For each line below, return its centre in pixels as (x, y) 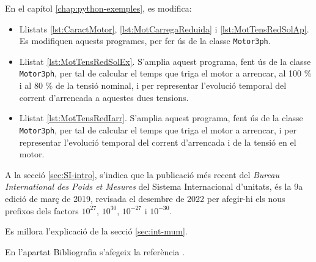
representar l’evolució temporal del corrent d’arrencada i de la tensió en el (158, 142)
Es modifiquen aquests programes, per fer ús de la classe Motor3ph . (145, 41)
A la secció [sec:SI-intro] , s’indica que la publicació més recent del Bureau (142, 174)
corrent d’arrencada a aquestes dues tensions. (104, 97)
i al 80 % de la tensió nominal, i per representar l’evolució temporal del (153, 85)
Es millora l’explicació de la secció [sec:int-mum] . (96, 231)
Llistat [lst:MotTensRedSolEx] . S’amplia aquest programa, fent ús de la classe (165, 61)
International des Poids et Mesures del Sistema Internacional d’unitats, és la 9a (154, 186)
